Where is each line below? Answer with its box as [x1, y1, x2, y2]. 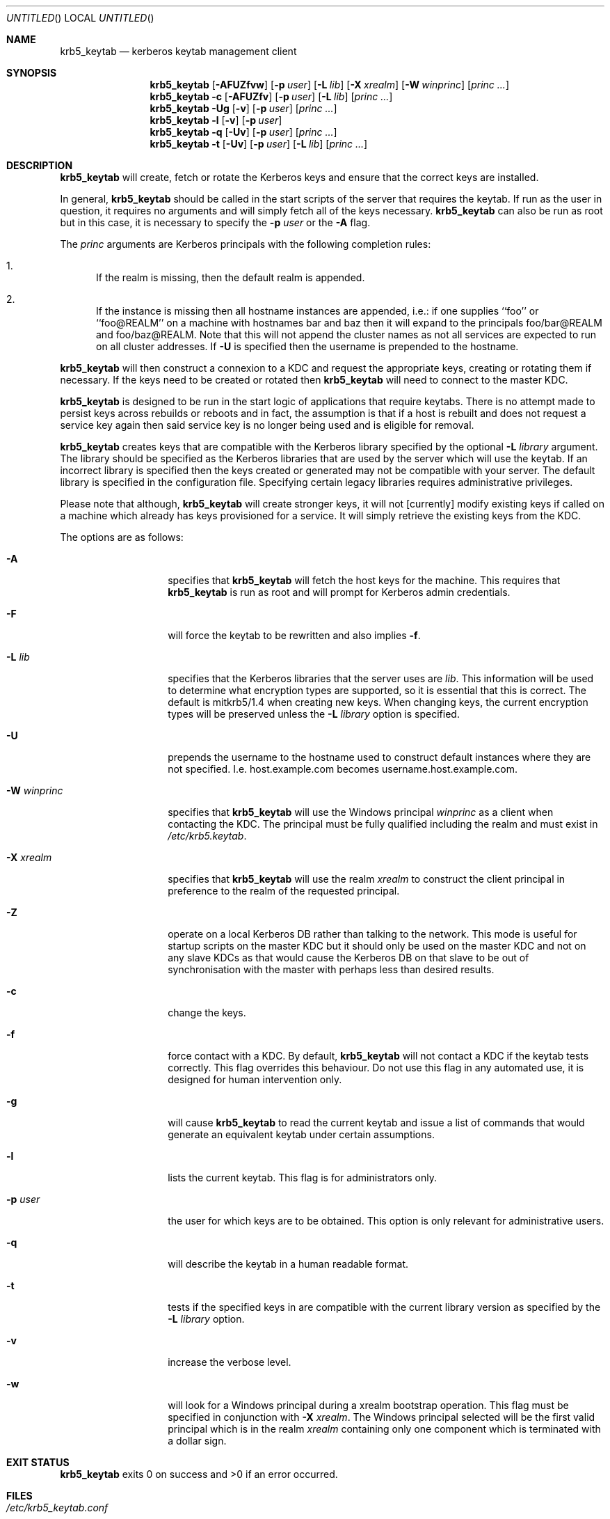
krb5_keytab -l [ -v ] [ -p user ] [150, 114, 282, 126]
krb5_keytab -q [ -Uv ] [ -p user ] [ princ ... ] [150, 126, 337, 138]
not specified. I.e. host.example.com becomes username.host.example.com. [168, 763, 518, 775]
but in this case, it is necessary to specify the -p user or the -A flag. [60, 217, 371, 228]
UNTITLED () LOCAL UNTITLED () [6, 12, 154, 24]
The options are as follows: [60, 531, 184, 543]
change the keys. [168, 1007, 246, 1018]
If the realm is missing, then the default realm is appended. [96, 271, 365, 283]
